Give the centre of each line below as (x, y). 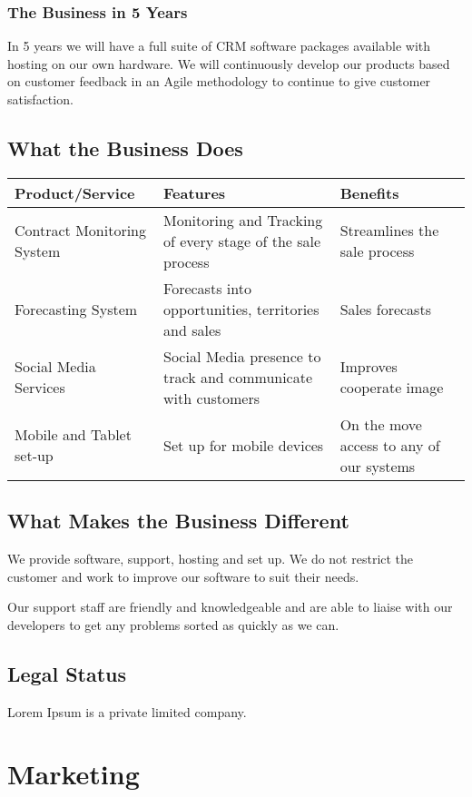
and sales (192, 330)
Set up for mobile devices (244, 445)
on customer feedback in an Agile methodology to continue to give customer (219, 81)
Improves (369, 367)
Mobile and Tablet (73, 435)
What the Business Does (125, 148)
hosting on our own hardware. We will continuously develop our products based (229, 63)
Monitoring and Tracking (243, 220)
